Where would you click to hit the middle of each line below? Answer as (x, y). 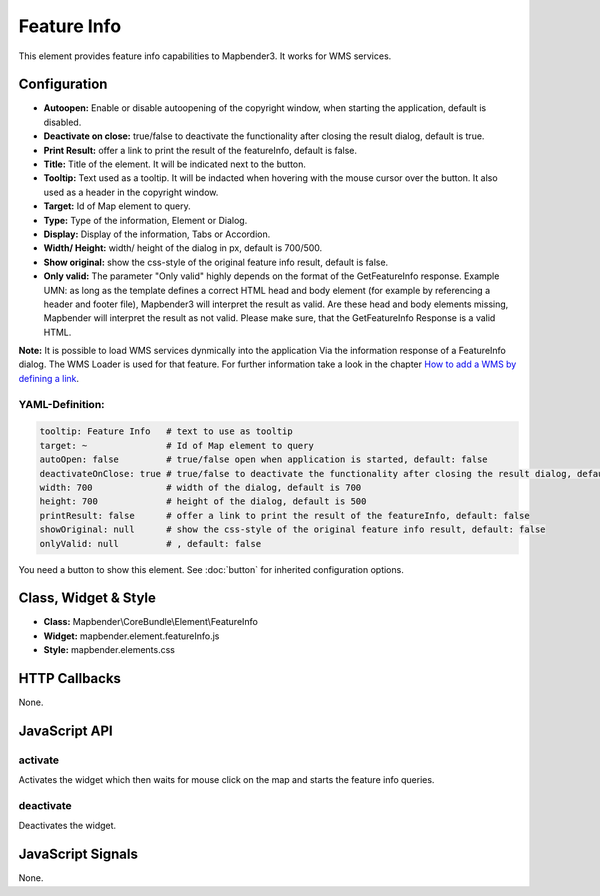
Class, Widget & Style (87, 598)
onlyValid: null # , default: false (150, 543)
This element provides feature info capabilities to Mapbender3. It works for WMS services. (205, 56)
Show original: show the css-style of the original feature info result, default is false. (216, 262)
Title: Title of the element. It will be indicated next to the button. (175, 164)
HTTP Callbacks (70, 678)
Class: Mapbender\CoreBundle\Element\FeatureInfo (151, 622)
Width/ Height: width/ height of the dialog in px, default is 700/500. (183, 248)
